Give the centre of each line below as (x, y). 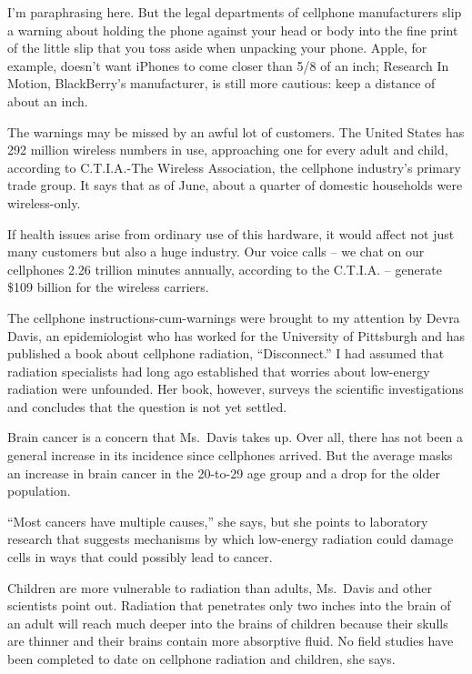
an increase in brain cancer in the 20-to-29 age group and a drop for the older (224, 473)
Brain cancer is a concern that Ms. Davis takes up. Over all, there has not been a (236, 437)
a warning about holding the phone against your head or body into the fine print (233, 30)
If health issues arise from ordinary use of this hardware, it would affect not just (231, 233)
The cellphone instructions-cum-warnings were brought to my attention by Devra (234, 317)
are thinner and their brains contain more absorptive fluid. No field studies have (231, 641)
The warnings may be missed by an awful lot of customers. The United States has (236, 131)
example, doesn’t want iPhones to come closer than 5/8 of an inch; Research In (228, 65)
